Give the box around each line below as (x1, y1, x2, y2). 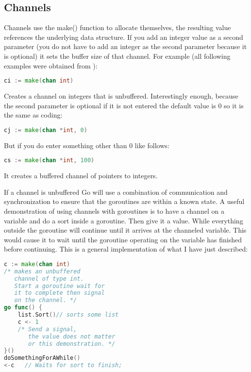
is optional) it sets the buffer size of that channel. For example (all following (4, 51, 231, 61)
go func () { (4, 304, 42, 311)
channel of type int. (14, 275, 84, 282)
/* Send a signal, (17, 325, 77, 333)
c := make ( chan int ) (4, 260, 70, 268)
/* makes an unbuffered (4, 268, 81, 275)
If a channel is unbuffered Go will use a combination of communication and (4, 186, 228, 197)
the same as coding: (4, 110, 63, 120)
